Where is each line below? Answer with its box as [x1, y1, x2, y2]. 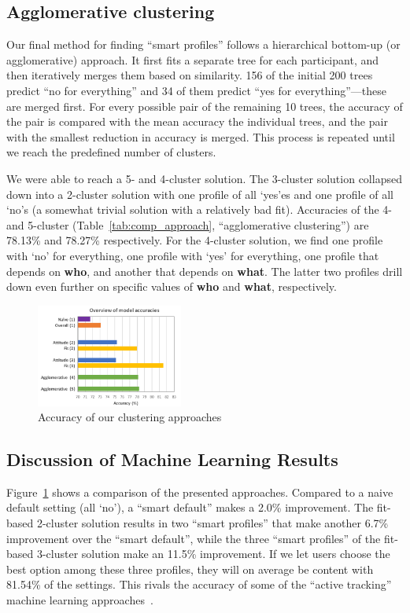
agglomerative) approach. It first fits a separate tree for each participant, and [6, 51, 379, 68]
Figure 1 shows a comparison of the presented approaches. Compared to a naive [6, 483, 393, 500]
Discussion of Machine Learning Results [6, 447, 338, 472]
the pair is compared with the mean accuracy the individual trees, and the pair [6, 113, 388, 130]
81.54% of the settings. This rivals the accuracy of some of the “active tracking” [6, 576, 392, 593]
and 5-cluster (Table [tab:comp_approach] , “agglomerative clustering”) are [6, 216, 369, 233]
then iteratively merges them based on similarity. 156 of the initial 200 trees [6, 67, 373, 83]
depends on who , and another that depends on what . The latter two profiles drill [6, 262, 403, 279]
